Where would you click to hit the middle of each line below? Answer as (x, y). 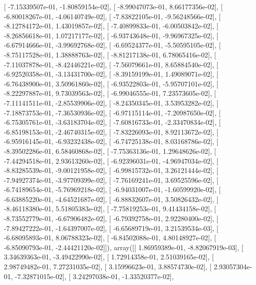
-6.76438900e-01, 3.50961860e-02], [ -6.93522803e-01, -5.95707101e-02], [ (111, 83)
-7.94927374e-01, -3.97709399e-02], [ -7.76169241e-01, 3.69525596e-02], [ (111, 180)
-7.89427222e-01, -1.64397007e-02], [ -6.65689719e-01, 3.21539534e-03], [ (111, 228)
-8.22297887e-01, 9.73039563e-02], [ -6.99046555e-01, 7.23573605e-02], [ (110, 93)
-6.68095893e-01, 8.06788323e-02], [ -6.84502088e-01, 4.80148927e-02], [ (110, 238)
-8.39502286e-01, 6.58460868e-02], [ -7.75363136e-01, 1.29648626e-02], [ (110, 151)
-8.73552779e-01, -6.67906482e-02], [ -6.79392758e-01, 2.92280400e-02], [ (111, 218)
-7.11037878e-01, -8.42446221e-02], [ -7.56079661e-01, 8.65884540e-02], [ (111, 64)
